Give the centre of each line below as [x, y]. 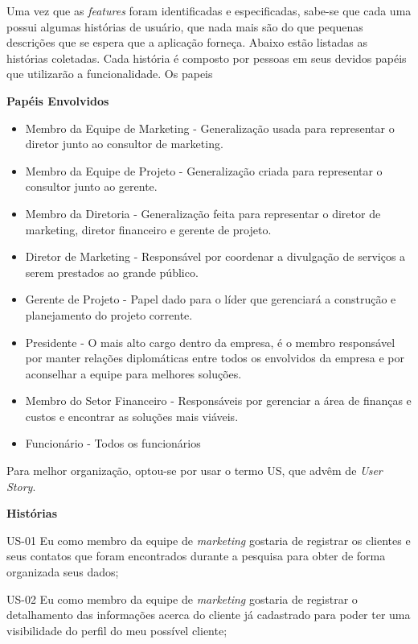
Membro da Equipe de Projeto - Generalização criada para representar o [204, 170]
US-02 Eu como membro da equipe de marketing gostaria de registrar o [182, 599]
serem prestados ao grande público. [112, 272]
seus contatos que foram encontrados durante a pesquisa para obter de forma [196, 556]
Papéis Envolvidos [58, 100]
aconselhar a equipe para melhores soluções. [133, 373]
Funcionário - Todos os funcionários [113, 443]
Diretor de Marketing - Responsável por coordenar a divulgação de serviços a [215, 256]
